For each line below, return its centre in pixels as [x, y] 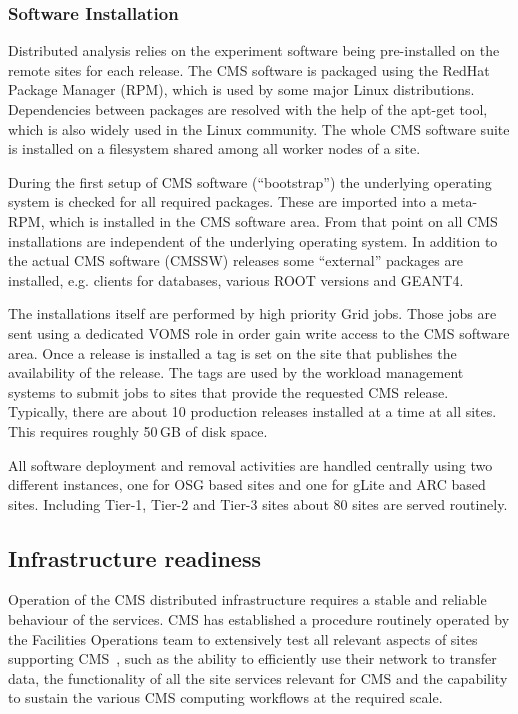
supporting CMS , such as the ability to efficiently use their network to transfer [252, 658]
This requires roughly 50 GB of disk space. [138, 430]
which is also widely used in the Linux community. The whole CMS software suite [259, 128]
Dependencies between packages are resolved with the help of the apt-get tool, [248, 109]
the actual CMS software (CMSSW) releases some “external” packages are [236, 260]
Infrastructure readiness [134, 557]
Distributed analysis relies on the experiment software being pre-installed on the [254, 50]
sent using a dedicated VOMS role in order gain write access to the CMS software [259, 332]
